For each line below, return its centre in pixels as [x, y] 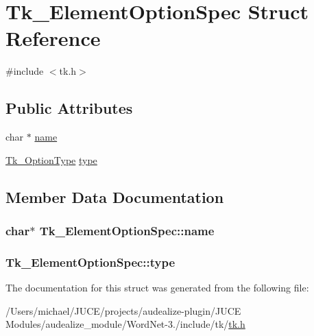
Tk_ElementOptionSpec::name [127, 230]
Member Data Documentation [115, 196]
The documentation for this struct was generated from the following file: [157, 288]
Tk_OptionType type [51, 159]
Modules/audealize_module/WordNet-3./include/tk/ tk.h [125, 324]
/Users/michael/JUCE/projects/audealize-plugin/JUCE [123, 310]
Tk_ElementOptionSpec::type [90, 262]
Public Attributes [69, 108]
